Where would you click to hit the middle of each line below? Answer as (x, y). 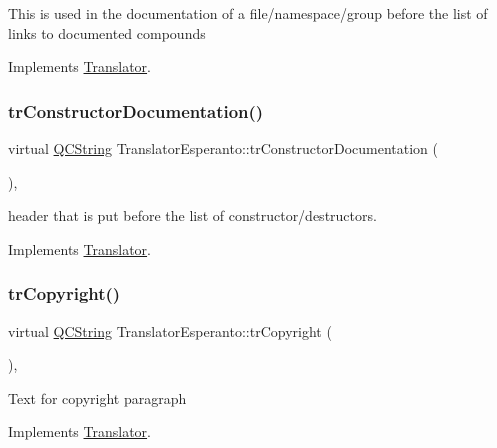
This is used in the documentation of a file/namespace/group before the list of (248, 13)
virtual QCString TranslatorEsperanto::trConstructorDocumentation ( (223, 148)
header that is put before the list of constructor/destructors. (192, 215)
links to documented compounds (107, 32)
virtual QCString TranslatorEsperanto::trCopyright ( (170, 330)
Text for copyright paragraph (97, 397)
